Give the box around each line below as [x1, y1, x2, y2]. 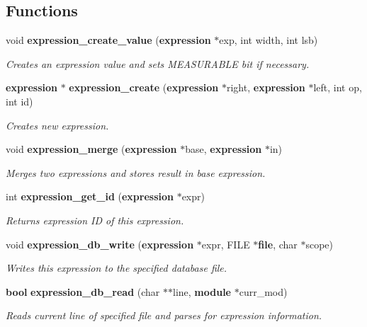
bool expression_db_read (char [6, 284, 160, 299]
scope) [305, 236, 334, 251]
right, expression [226, 80, 305, 95]
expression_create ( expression [69, 80, 219, 95]
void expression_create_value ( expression [6, 33, 211, 47]
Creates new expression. [6, 117, 109, 132]
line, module [173, 284, 231, 299]
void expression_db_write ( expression [6, 236, 194, 251]
